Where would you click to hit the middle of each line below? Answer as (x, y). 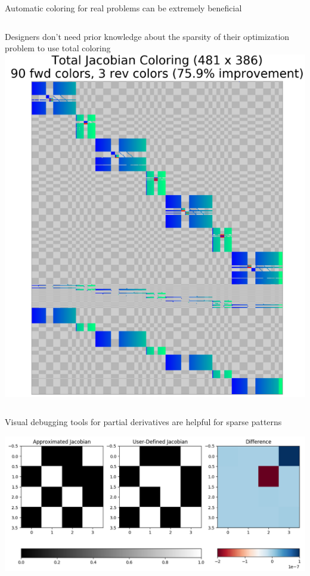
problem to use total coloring (58, 48)
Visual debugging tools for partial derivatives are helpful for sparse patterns (143, 422)
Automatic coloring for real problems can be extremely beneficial (123, 8)
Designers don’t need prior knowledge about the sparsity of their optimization (147, 36)
